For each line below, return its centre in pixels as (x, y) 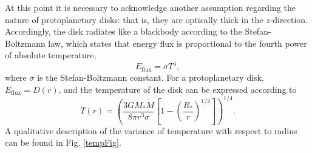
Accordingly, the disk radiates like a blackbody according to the (124, 31)
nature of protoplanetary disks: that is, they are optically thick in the (134, 19)
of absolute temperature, (51, 55)
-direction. (289, 19)
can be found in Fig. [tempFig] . (63, 142)
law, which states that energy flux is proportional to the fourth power (178, 43)
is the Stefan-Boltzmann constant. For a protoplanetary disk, (151, 77)
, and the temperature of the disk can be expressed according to (178, 89)
